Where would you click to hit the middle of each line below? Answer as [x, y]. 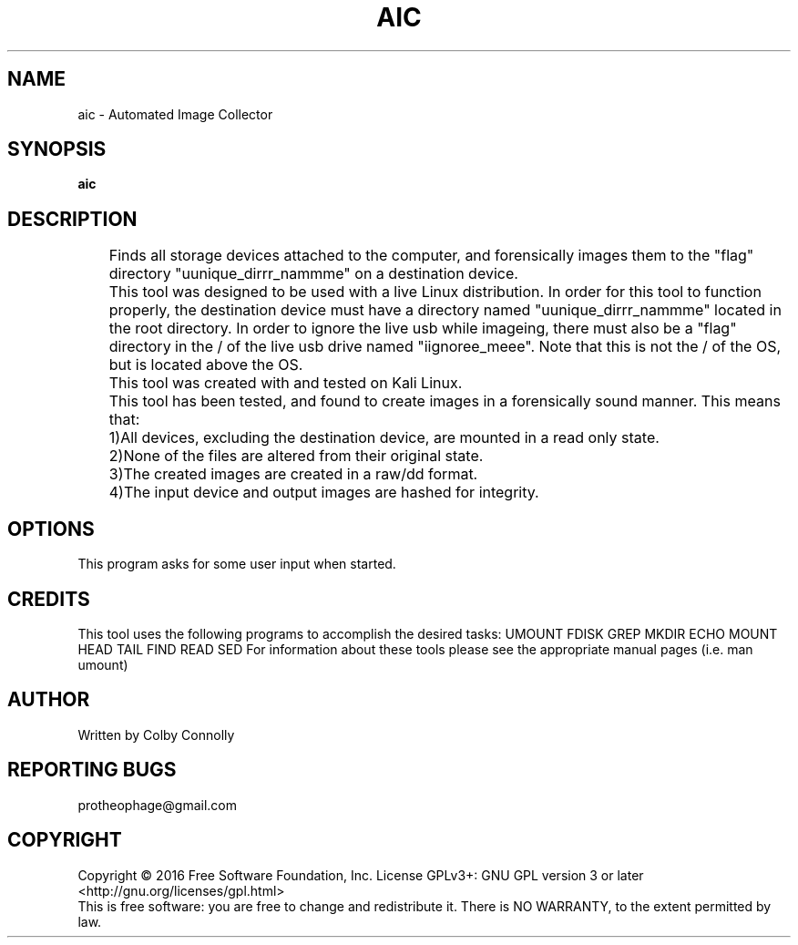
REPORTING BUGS [92, 770]
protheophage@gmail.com [157, 805]
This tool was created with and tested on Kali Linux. [286, 383]
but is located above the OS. [206, 365]
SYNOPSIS [57, 149]
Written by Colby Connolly [156, 734]
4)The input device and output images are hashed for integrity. [324, 493]
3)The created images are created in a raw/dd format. [293, 474]
